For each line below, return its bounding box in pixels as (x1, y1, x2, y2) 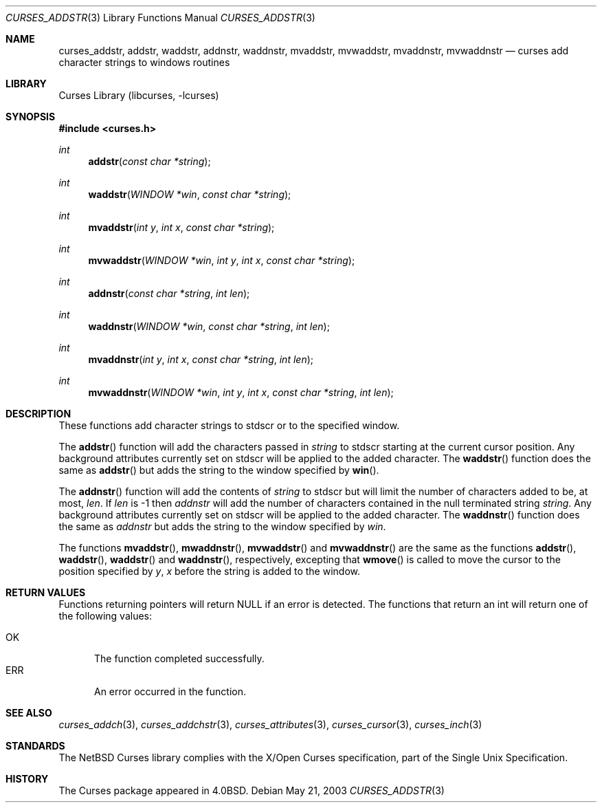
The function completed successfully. (94, 653, 265, 664)
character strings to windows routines (58, 56, 230, 68)
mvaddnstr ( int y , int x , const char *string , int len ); (88, 353, 313, 365)
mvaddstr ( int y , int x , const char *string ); (88, 221, 275, 233)
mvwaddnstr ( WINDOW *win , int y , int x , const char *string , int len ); (88, 386, 394, 398)
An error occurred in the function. (94, 686, 246, 697)
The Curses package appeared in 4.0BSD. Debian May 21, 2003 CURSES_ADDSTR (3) (58, 785, 445, 796)
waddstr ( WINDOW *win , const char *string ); (88, 188, 291, 200)
